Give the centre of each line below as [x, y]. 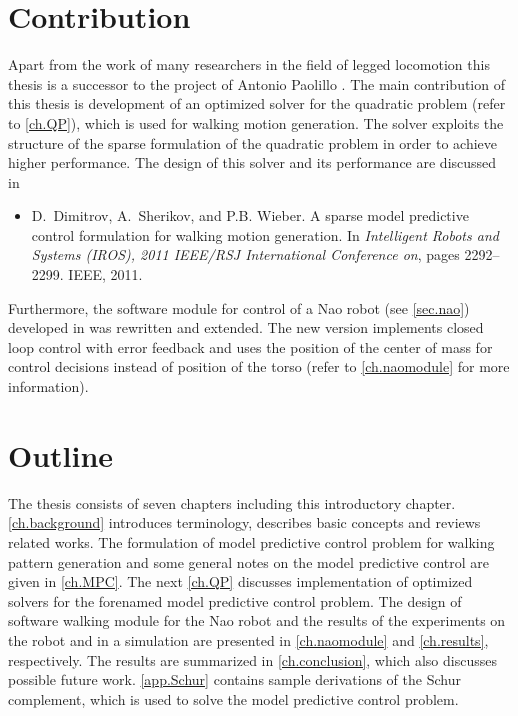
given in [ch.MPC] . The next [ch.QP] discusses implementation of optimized [240, 581]
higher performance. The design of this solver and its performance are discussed [252, 162]
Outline [61, 454]
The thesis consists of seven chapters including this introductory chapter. [232, 502]
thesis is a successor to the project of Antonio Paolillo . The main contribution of [256, 83]
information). [48, 386]
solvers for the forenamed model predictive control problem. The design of [235, 600]
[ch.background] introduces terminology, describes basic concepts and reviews [244, 522]
